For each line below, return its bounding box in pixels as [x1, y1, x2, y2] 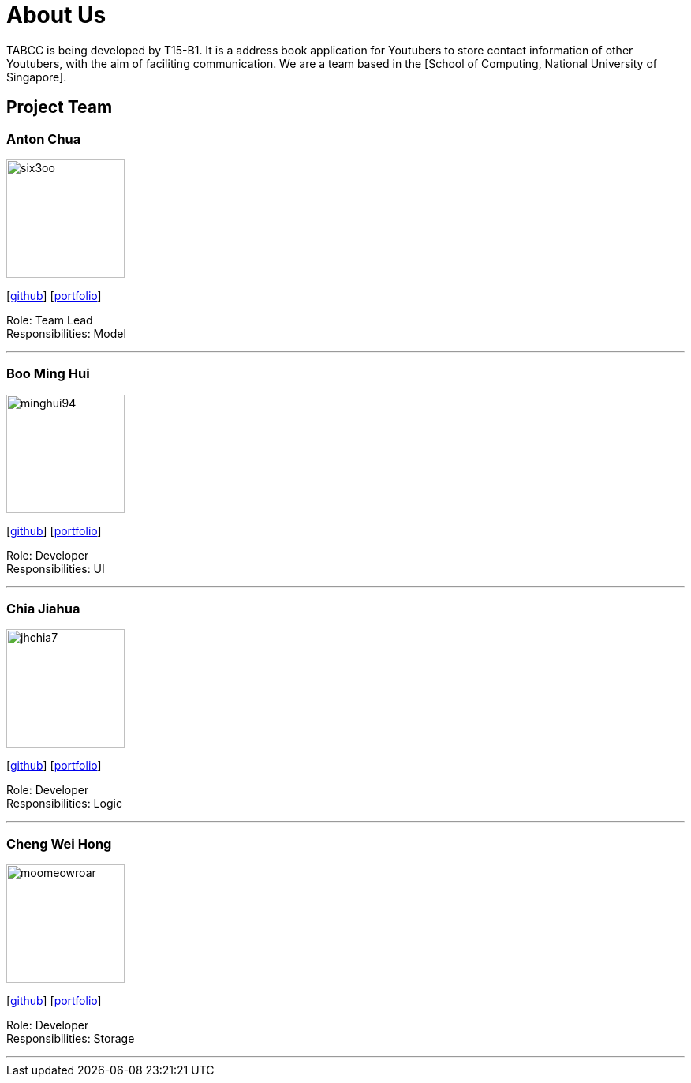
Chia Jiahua [6, 601, 80, 617]
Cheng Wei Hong [6, 835, 112, 852]
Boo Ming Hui [6, 365, 90, 382]
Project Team [6, 97, 113, 118]
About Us [6, 2, 106, 28]
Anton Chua [6, 130, 81, 147]
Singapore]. [6, 69, 67, 84]
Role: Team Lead [6, 313, 93, 327]
